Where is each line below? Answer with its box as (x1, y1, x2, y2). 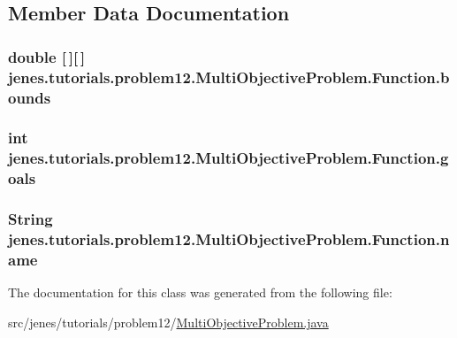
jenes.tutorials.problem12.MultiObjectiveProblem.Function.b (8, 65, 450, 88)
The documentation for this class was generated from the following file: (8, 283, 392, 302)
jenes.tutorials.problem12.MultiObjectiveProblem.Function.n (8, 228, 450, 250)
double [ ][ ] (8, 45, 86, 67)
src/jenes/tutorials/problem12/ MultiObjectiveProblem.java (8, 312, 329, 331)
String (8, 208, 53, 230)
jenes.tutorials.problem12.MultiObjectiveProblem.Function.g (8, 147, 449, 169)
